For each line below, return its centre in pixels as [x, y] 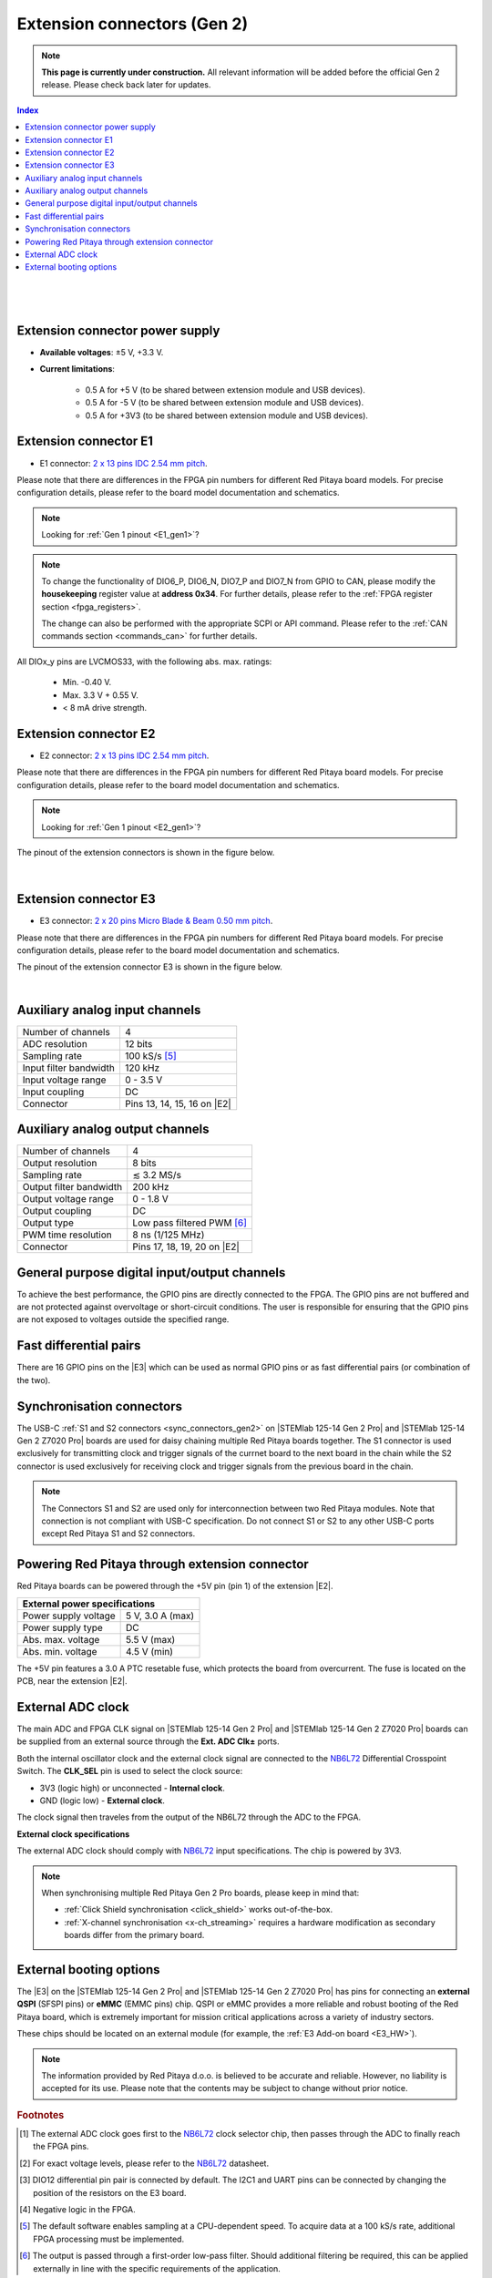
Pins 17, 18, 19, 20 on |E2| [186, 1247]
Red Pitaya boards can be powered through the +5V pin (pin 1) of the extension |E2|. [175, 1586]
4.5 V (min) [149, 1651]
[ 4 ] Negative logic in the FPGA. [77, 2209]
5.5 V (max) [151, 1639]
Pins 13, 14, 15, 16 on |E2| [178, 1103]
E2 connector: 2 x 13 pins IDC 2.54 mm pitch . [124, 755]
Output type [48, 1223]
